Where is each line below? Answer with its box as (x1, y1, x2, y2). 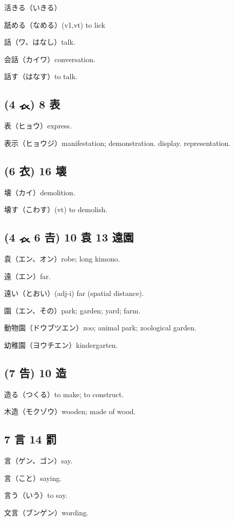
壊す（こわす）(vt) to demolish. (4, 204, 108, 215)
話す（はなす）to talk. (4, 71, 77, 82)
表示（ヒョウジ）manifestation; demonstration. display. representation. (4, 137, 231, 148)
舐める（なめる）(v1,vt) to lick (4, 19, 105, 30)
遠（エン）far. (4, 270, 51, 281)
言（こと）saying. (4, 472, 62, 483)
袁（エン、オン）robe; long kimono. (4, 253, 120, 264)
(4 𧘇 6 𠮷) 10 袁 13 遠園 (4, 229, 134, 245)
